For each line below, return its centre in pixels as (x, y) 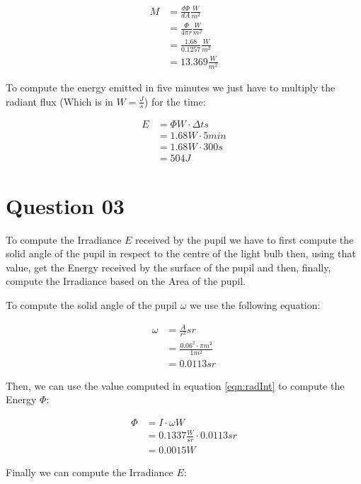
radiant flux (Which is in (59, 101)
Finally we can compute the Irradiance (90, 472)
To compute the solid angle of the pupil (91, 304)
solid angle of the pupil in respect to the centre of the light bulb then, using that (181, 253)
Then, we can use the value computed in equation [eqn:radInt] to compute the (175, 385)
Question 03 (65, 205)
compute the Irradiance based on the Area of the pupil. (126, 281)
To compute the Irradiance (64, 239)
